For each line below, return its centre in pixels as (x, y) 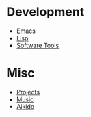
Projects (28, 92)
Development (45, 12)
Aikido (25, 106)
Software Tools (38, 45)
